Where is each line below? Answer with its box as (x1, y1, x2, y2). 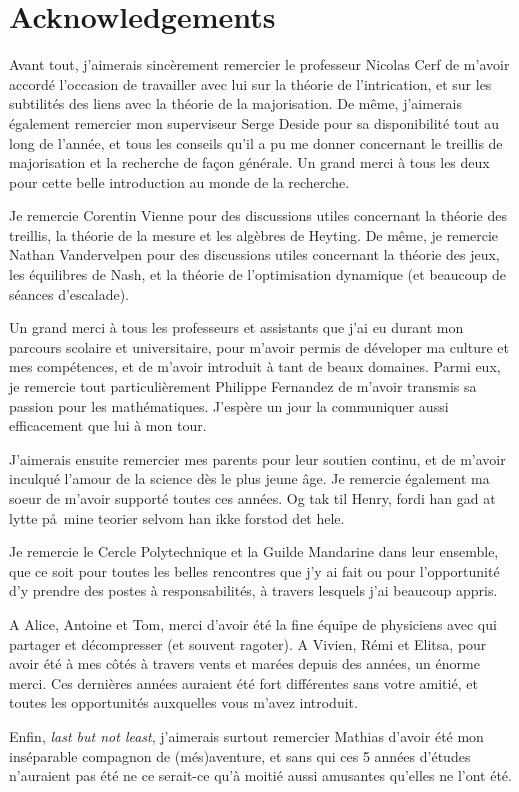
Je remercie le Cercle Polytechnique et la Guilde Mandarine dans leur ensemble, (9, 541, 499, 562)
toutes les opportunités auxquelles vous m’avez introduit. (9, 692, 358, 713)
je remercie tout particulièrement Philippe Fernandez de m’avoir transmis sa (9, 376, 477, 397)
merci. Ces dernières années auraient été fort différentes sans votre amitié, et (9, 672, 478, 693)
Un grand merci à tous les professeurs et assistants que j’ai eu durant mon (9, 317, 464, 338)
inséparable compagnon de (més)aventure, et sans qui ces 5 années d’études (9, 745, 471, 766)
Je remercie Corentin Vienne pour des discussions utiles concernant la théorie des (9, 205, 507, 226)
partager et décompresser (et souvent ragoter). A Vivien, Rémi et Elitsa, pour (9, 633, 487, 654)
